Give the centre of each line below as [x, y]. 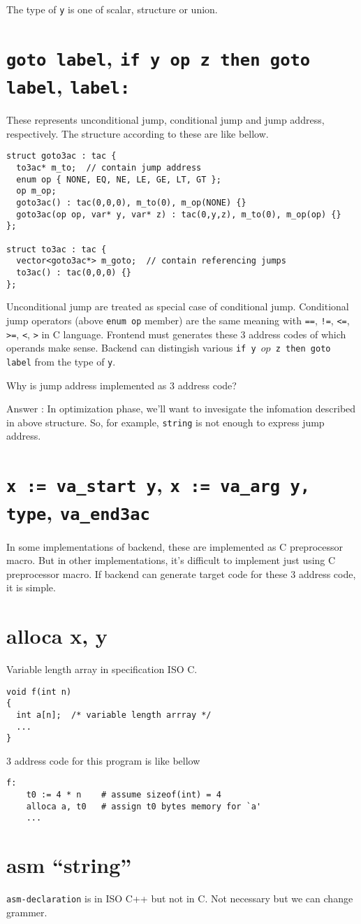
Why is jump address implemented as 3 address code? [121, 385]
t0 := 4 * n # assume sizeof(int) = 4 [124, 795]
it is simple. [31, 587]
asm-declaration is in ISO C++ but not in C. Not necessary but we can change [180, 898]
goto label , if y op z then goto [159, 57]
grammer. [27, 912]
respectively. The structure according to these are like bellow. [138, 133]
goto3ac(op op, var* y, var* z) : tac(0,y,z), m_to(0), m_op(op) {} [179, 214]
